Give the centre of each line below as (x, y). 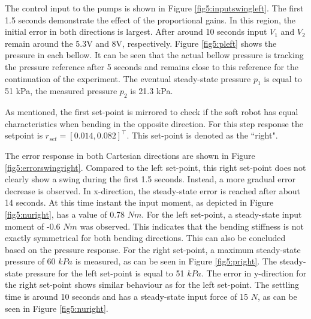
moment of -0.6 (33, 226)
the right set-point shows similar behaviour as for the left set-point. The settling (152, 285)
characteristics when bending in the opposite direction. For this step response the (154, 123)
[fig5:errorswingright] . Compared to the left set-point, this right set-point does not (155, 167)
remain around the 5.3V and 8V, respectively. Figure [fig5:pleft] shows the (141, 43)
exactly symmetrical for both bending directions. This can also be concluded (145, 238)
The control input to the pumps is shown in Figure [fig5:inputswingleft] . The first (154, 8)
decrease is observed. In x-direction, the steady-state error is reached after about (153, 190)
